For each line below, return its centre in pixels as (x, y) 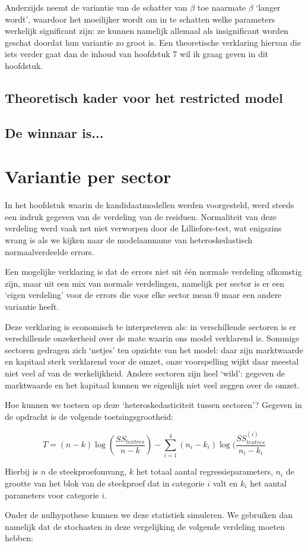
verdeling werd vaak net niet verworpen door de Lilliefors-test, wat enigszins (143, 228)
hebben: (19, 538)
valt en (225, 483)
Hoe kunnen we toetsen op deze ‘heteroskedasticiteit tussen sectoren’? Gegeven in (153, 405)
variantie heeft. (32, 306)
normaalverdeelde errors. (50, 251)
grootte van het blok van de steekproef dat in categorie (105, 483)
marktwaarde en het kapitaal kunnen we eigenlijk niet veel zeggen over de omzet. (152, 385)
